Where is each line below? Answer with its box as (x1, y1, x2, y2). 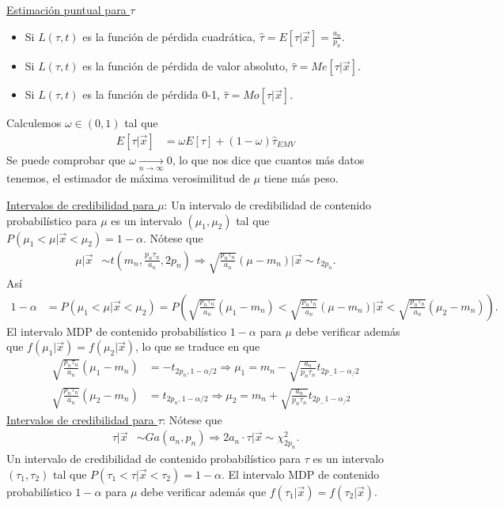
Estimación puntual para (6, 2, 127, 17)
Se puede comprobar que (6, 152, 126, 167)
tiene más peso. (263, 170, 339, 186)
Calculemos (6, 115, 62, 131)
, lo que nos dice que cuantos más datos (172, 152, 365, 167)
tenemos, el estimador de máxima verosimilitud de (6, 170, 250, 186)
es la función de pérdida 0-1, (82, 86, 220, 103)
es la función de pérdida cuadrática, (82, 28, 256, 44)
